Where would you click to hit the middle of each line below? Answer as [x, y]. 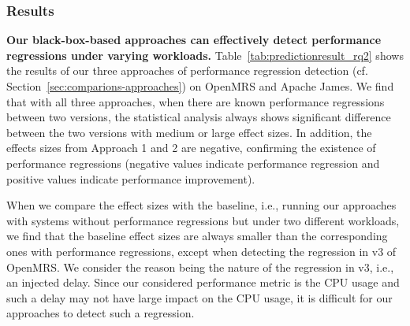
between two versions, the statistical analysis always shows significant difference [199, 117]
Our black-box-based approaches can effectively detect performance [194, 40]
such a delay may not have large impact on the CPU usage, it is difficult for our [199, 297]
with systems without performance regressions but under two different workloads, [203, 220]
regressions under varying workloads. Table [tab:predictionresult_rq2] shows [205, 55]
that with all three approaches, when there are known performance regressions [196, 101]
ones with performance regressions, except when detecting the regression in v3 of [201, 251]
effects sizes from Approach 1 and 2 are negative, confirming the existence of [191, 148]
